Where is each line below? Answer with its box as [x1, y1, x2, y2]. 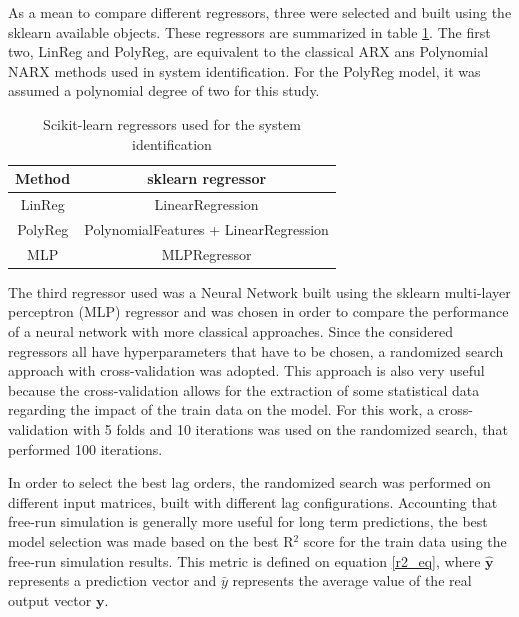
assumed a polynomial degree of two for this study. [8, 80, 320, 101]
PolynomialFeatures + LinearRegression [84, 218, 329, 239]
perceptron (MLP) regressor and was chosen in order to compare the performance [8, 301, 509, 322]
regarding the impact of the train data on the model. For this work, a [8, 399, 434, 420]
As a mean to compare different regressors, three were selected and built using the [8, 2, 512, 22]
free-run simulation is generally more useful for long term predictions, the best [8, 511, 488, 532]
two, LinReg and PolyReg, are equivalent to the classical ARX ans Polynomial [8, 41, 489, 62]
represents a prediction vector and [8, 570, 217, 591]
